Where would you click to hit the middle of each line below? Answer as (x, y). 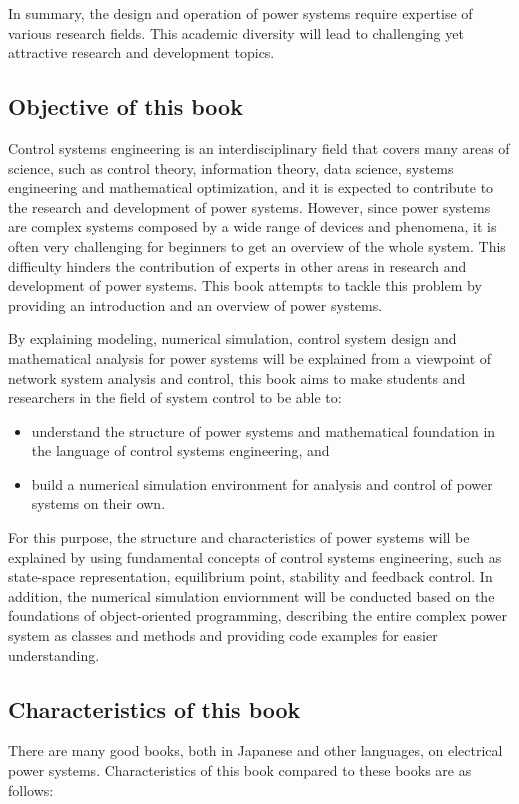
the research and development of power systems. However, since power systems (249, 206)
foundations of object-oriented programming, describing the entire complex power (257, 615)
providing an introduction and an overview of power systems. (195, 304)
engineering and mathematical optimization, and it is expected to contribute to (251, 187)
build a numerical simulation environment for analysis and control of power (262, 483)
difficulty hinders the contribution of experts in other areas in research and (237, 265)
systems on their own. (98, 503)
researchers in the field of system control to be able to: (175, 397)
